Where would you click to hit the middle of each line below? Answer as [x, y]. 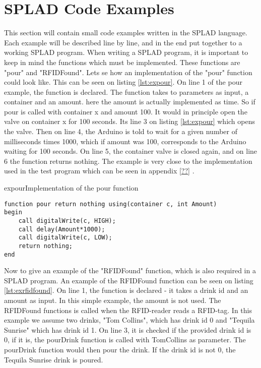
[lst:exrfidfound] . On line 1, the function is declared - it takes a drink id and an [126, 290]
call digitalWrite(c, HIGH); [67, 221]
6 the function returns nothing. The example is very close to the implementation [128, 161]
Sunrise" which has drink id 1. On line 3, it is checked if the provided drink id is [128, 329]
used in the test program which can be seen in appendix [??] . [99, 171]
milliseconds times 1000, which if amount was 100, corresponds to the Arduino [125, 141]
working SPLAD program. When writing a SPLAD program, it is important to [126, 52]
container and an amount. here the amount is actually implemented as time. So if [130, 102]
